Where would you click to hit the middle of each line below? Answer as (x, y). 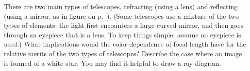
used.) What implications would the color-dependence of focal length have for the (125, 44)
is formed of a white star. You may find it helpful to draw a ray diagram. (113, 63)
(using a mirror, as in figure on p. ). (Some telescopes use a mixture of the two (121, 16)
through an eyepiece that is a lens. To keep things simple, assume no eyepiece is (123, 34)
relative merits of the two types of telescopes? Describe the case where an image (123, 53)
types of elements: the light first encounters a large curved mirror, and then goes (124, 25)
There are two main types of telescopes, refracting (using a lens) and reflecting (121, 6)
